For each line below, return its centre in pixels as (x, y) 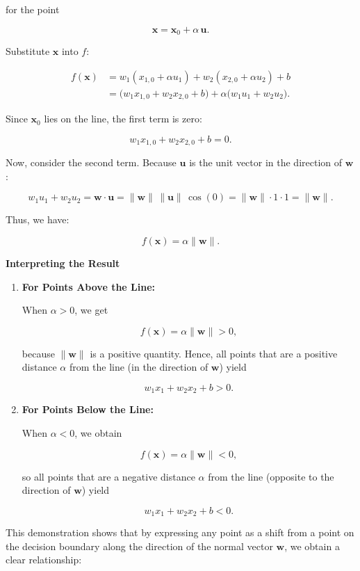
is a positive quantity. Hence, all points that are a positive (214, 353)
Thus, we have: (38, 219)
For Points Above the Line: (89, 286)
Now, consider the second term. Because (91, 162)
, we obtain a (312, 546)
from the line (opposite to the (271, 476)
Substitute (28, 51)
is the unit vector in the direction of (266, 162)
